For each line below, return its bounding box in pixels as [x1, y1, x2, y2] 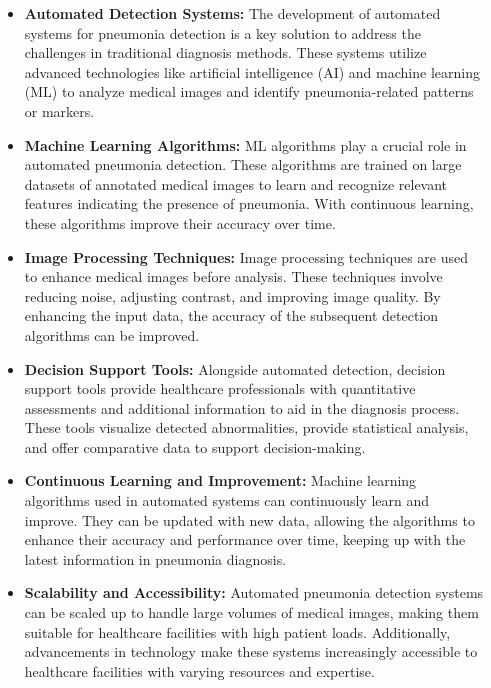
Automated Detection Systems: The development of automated [24, 3, 441, 23]
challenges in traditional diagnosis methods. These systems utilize [24, 42, 427, 63]
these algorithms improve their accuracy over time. [24, 212, 336, 233]
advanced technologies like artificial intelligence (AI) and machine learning [24, 61, 480, 82]
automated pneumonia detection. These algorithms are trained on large [24, 154, 462, 175]
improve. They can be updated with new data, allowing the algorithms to [24, 509, 475, 530]
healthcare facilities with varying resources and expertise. [24, 660, 375, 681]
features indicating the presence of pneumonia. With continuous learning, [24, 193, 474, 214]
